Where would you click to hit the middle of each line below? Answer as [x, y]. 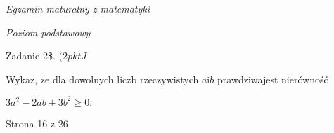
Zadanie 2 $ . [31, 56]
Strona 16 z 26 [37, 123]
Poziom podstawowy [48, 32]
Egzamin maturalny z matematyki [78, 8]
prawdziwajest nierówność [272, 79]
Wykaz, [22, 79]
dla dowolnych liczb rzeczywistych [126, 79]
